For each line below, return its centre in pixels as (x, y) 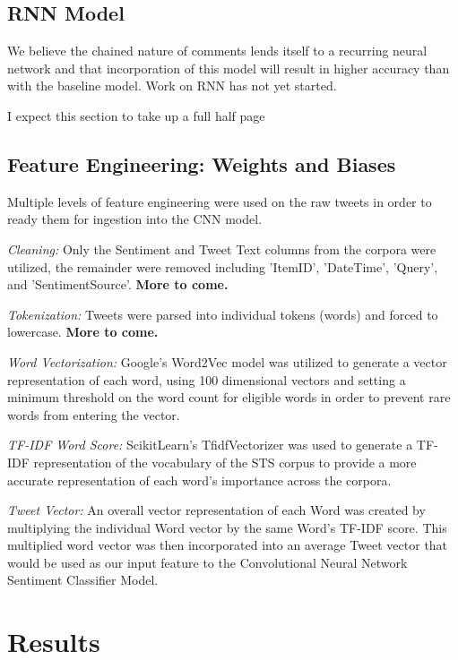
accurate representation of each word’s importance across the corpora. (199, 480)
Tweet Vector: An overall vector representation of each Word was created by (216, 510)
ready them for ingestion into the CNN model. (135, 219)
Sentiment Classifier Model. (83, 580)
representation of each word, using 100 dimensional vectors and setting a (207, 379)
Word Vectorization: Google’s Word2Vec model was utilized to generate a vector (227, 361)
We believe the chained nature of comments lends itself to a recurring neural (217, 51)
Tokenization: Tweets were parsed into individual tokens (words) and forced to (223, 314)
